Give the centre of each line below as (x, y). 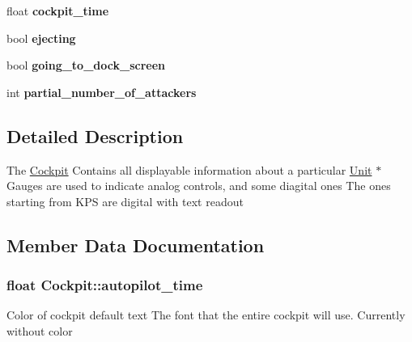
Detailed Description (95, 135)
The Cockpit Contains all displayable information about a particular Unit (189, 169)
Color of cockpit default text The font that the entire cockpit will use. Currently (206, 315)
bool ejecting (41, 38)
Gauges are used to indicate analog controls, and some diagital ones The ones (199, 186)
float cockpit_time (58, 11)
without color (40, 330)
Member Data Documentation (136, 245)
